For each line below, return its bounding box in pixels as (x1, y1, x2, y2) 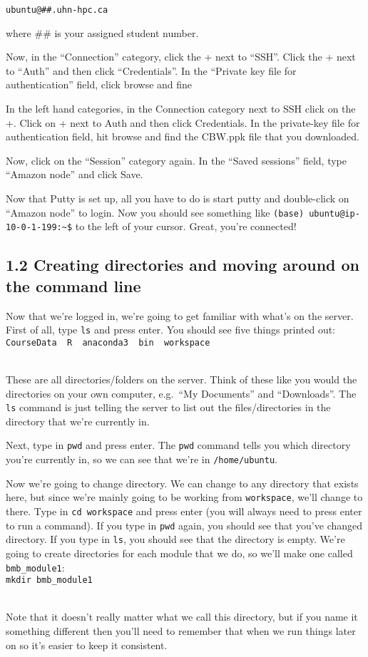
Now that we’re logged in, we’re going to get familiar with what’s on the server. (6, 308, 354, 323)
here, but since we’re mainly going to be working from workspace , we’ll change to (6, 490, 363, 505)
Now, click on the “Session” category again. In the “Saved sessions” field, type (6, 152, 347, 167)
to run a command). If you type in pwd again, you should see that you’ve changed (6, 517, 363, 532)
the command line (6, 274, 141, 296)
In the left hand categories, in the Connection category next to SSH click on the (6, 101, 356, 116)
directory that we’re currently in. (6, 413, 150, 428)
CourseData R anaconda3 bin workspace (6, 337, 210, 348)
